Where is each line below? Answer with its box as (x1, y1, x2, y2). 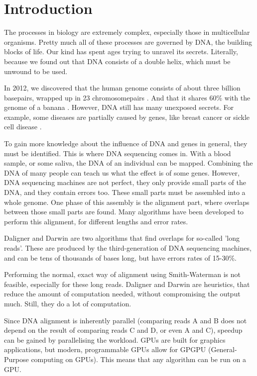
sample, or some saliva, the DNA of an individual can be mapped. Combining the (4, 158, 253, 168)
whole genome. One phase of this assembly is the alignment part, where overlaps (4, 196, 250, 207)
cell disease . (4, 121, 42, 132)
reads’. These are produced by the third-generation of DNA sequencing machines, (4, 243, 252, 253)
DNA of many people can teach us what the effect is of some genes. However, (4, 167, 240, 178)
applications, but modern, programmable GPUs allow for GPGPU (4, 344, 206, 355)
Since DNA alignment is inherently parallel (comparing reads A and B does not (4, 315, 247, 325)
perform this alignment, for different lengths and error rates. (4, 216, 188, 226)
